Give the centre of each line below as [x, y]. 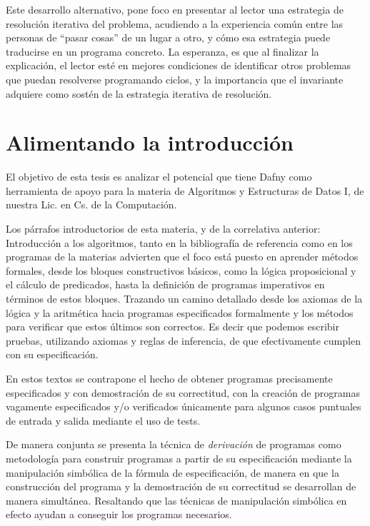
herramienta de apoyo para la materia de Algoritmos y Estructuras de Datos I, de [185, 190]
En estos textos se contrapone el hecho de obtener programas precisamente [169, 378]
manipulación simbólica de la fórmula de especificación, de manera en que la [172, 472]
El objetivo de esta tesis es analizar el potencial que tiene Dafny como [159, 177]
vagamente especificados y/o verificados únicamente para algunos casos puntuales [184, 406]
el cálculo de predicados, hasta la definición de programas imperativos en [165, 284]
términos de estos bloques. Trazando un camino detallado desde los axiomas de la [184, 299]
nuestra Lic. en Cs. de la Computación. [91, 204]
